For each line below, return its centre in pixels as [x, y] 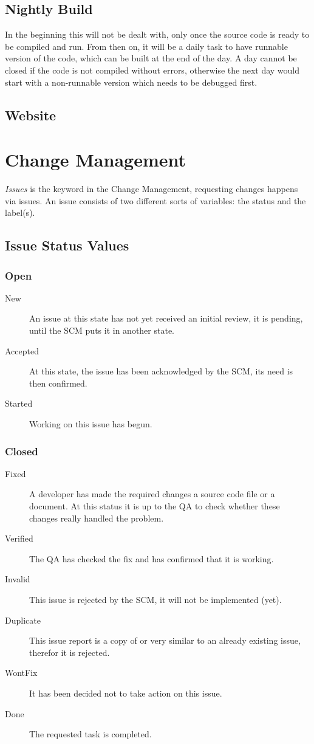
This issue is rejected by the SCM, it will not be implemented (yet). [155, 599]
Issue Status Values [67, 245]
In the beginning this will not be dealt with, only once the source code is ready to [157, 34]
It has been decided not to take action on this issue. [126, 693]
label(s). [20, 212]
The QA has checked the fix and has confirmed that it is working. [152, 558]
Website [31, 115]
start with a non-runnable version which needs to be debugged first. [131, 82]
